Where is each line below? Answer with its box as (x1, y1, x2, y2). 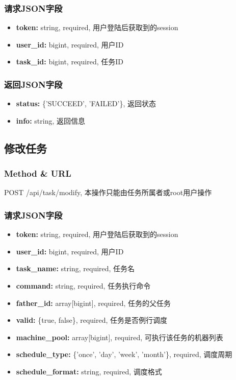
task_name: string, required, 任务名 (16, 263, 135, 274)
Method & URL (4, 167, 71, 180)
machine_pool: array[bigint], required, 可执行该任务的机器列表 (16, 331, 223, 342)
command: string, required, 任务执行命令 (16, 280, 151, 291)
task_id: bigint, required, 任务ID (16, 56, 123, 67)
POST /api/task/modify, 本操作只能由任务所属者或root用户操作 (4, 187, 212, 198)
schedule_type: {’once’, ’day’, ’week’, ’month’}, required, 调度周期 (16, 349, 232, 360)
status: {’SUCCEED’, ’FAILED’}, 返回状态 (16, 98, 156, 109)
